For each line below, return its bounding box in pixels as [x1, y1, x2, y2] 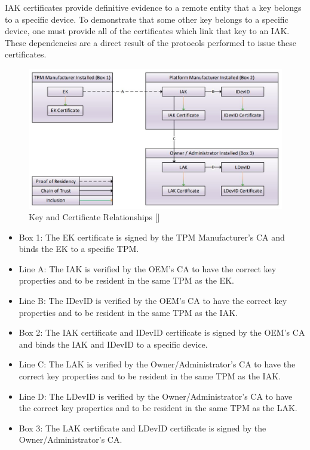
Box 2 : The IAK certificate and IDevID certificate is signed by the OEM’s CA [19, 326, 305, 339]
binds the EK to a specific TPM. [19, 242, 139, 255]
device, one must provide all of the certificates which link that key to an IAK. [5, 25, 290, 37]
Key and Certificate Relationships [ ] [29, 211, 160, 223]
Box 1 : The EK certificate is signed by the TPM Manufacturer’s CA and [19, 230, 285, 243]
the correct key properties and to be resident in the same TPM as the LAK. [19, 402, 297, 414]
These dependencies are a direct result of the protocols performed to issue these [5, 36, 296, 48]
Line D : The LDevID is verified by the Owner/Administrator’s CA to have [19, 390, 293, 402]
